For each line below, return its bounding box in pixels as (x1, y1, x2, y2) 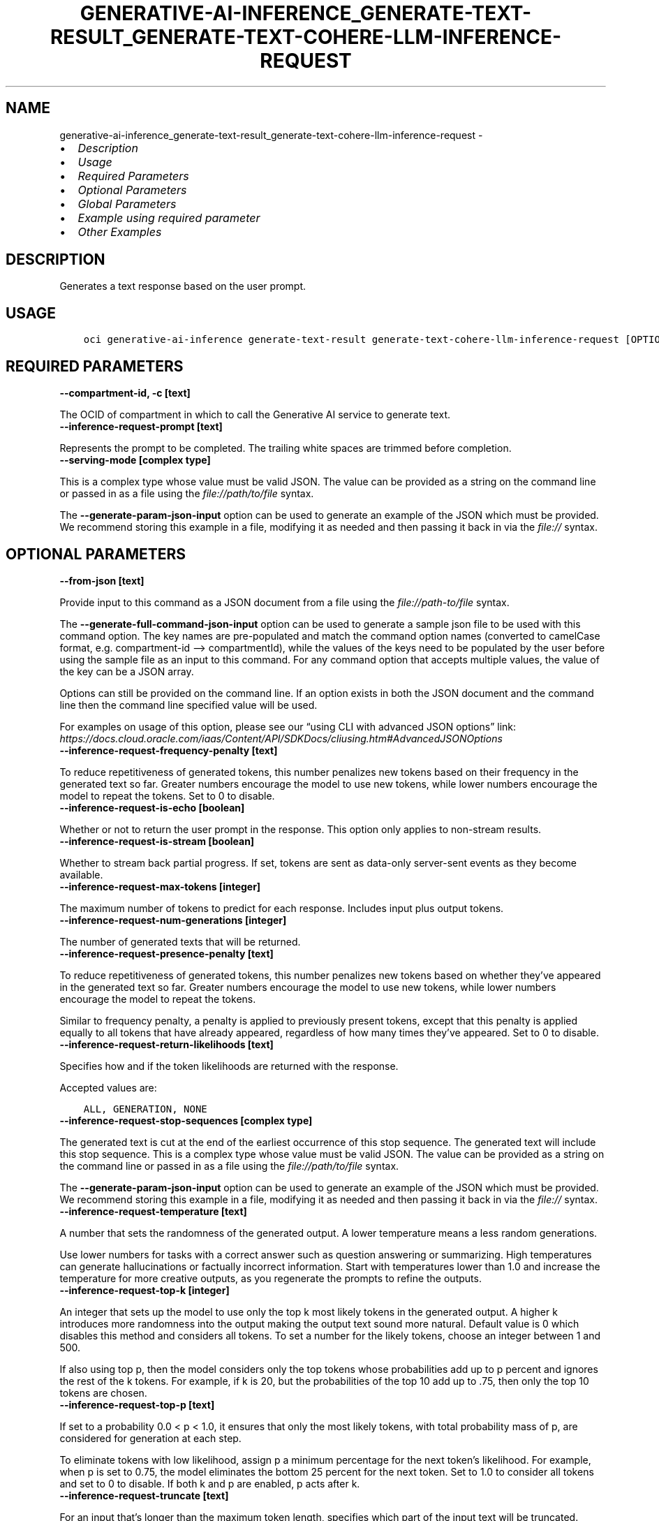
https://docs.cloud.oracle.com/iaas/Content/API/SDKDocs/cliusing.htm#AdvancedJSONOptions (59, 732, 503, 744)
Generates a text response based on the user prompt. (59, 280, 306, 293)
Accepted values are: (59, 1081, 157, 1094)
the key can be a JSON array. (59, 665, 194, 677)
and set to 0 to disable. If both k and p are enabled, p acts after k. (59, 1477, 360, 1490)
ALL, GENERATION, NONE (83, 1103, 207, 1115)
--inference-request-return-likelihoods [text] (59, 1038, 274, 1050)
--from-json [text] (59, 574, 145, 587)
